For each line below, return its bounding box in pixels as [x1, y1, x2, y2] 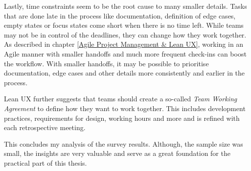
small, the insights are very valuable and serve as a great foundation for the [4, 148, 230, 158]
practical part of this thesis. [4, 157, 87, 168]
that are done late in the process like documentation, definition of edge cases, [4, 10, 236, 20]
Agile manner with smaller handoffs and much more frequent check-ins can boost [4, 48, 247, 58]
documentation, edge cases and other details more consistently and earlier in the [4, 68, 245, 78]
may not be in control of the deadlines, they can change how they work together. [4, 29, 247, 39]
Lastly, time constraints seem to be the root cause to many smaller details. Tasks [4, 1, 247, 11]
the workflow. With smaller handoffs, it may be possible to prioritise [4, 58, 209, 68]
